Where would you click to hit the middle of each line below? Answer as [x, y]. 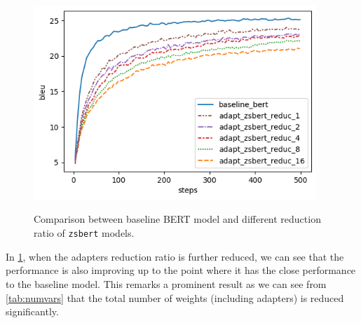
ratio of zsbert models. [84, 233]
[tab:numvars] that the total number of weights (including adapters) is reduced [175, 297]
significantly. [32, 311]
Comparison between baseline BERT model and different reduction [177, 219]
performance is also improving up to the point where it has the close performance [181, 270]
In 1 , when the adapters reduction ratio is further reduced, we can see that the [175, 256]
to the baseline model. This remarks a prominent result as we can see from [166, 283]
